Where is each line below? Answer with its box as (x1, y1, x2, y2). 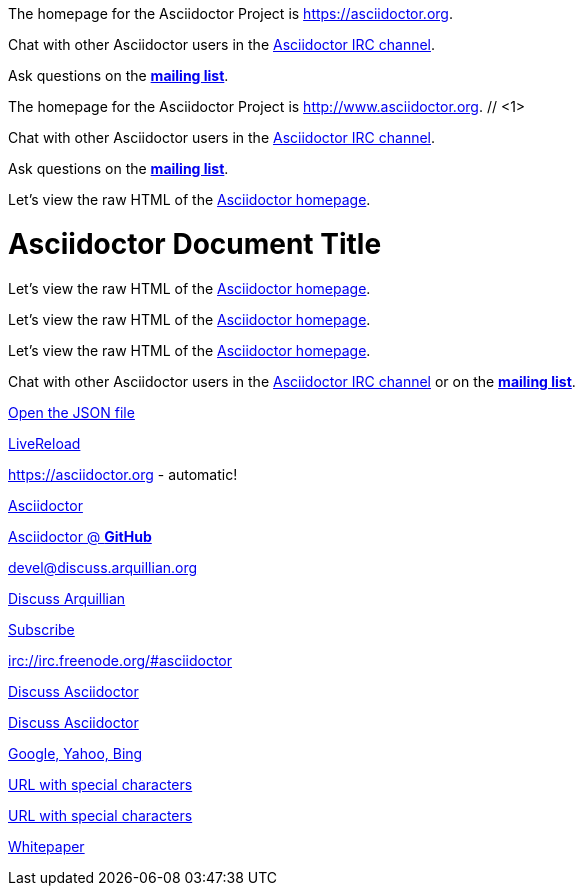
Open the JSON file (8, 403, 135, 421)
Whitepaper (8, 837, 85, 855)
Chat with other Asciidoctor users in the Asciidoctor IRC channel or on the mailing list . (8, 372, 576, 390)
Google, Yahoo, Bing (8, 744, 143, 762)
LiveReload (8, 434, 81, 452)
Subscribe (8, 620, 75, 638)
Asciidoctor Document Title (8, 226, 382, 261)
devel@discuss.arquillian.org (8, 558, 198, 576)
